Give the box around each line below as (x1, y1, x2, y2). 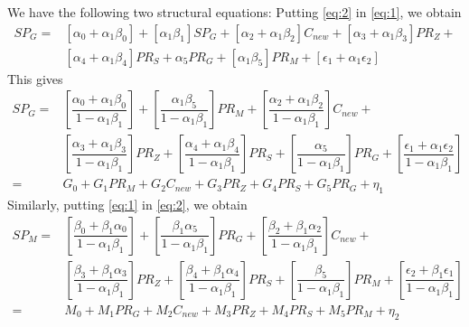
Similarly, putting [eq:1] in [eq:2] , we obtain (7, 195, 248, 214)
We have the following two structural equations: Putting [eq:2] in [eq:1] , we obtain (7, 3, 462, 21)
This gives (7, 69, 63, 88)
